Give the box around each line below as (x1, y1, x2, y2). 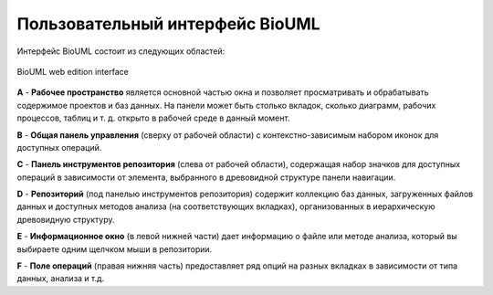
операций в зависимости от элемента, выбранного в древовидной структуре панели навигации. (16, 172, 396, 183)
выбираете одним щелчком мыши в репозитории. (16, 243, 213, 255)
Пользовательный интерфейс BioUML (16, 14, 320, 34)
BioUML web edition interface (16, 66, 130, 77)
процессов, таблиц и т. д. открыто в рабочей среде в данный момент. (16, 112, 290, 123)
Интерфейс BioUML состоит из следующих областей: (16, 46, 226, 57)
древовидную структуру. (16, 214, 115, 225)
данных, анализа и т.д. (16, 273, 105, 284)
